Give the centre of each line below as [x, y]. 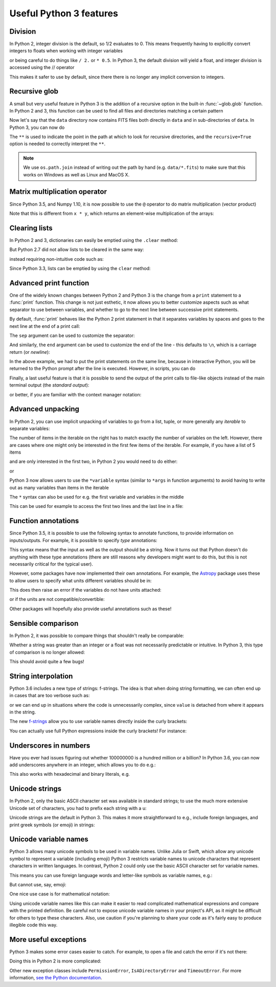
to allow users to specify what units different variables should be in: [80, 580]
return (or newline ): [30, 352]
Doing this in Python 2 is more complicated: [55, 961]
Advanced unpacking [44, 409]
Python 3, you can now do [37, 127]
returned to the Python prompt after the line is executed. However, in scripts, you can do [102, 369]
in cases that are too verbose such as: [50, 696]
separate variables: [30, 428]
